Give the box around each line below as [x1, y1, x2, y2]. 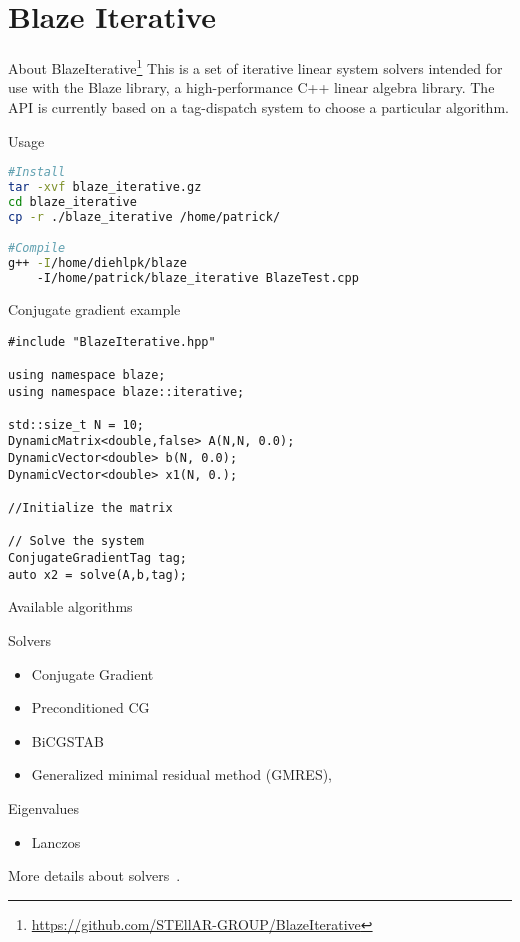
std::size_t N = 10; [8, 417, 145, 432]
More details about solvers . [8, 865, 181, 886]
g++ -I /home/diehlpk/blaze [8, 256, 188, 271]
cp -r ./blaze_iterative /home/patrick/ [8, 209, 281, 224]
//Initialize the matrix [8, 501, 173, 516]
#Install [8, 165, 66, 180]
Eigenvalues [8, 797, 80, 818]
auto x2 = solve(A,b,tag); [8, 567, 187, 582]
